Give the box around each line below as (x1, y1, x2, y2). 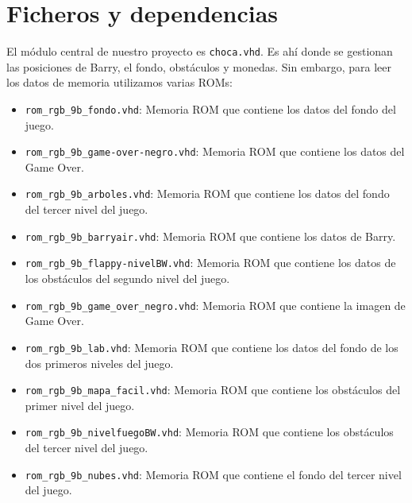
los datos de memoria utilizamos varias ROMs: (6, 74, 233, 91)
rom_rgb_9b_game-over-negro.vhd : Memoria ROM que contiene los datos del (25, 143, 405, 160)
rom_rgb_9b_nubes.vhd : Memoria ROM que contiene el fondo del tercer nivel (25, 466, 402, 482)
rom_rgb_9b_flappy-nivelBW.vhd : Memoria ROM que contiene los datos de (25, 254, 396, 271)
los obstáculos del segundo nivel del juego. (25, 270, 230, 287)
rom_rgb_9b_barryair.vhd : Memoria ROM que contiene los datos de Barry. (25, 227, 396, 244)
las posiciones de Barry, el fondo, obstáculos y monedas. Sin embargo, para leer (6, 58, 392, 75)
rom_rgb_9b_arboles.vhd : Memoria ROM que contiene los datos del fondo (25, 185, 390, 202)
